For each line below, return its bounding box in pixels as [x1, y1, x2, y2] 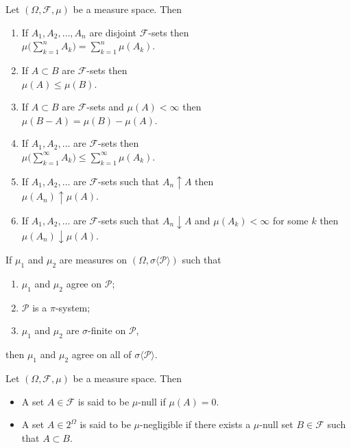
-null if [138, 394, 166, 408]
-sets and [86, 99, 124, 114]
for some [272, 213, 308, 227]
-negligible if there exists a [139, 417, 251, 432]
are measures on [59, 252, 128, 267]
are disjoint [89, 25, 136, 39]
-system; [55, 300, 90, 314]
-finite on [88, 323, 126, 338]
